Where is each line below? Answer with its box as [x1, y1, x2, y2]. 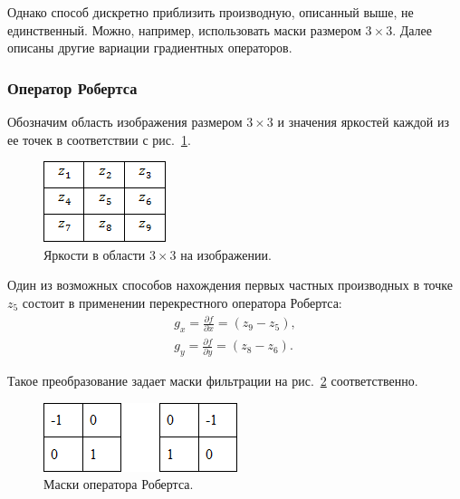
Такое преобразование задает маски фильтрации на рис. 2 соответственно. [7, 371, 418, 390]
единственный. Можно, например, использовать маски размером [7, 20, 361, 39]
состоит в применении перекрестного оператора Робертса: [22, 293, 342, 312]
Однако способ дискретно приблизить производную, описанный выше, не [7, 3, 414, 21]
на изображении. [180, 245, 272, 264]
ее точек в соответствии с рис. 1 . [7, 130, 191, 149]
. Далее [392, 20, 432, 39]
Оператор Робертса [7, 76, 138, 99]
